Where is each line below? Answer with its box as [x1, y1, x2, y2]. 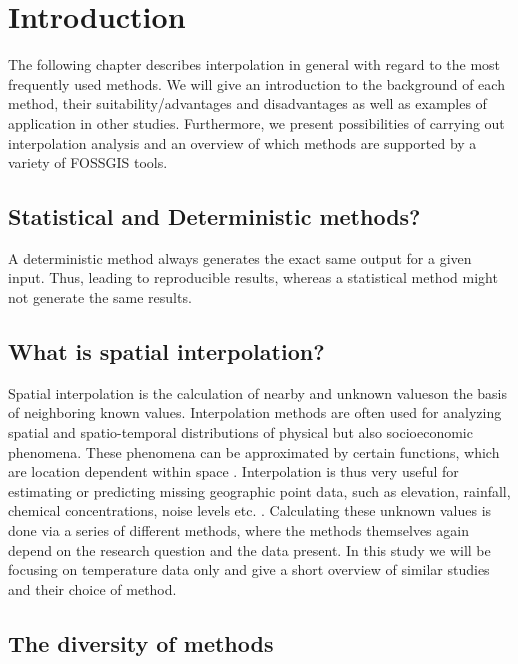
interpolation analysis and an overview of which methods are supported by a [8, 132, 477, 153]
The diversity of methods [8, 627, 274, 658]
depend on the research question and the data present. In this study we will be [8, 539, 491, 560]
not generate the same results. [8, 287, 192, 308]
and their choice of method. [8, 578, 177, 599]
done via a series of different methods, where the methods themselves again [8, 520, 469, 541]
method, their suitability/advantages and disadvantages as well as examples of [8, 93, 487, 114]
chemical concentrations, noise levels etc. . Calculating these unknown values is [8, 500, 492, 521]
